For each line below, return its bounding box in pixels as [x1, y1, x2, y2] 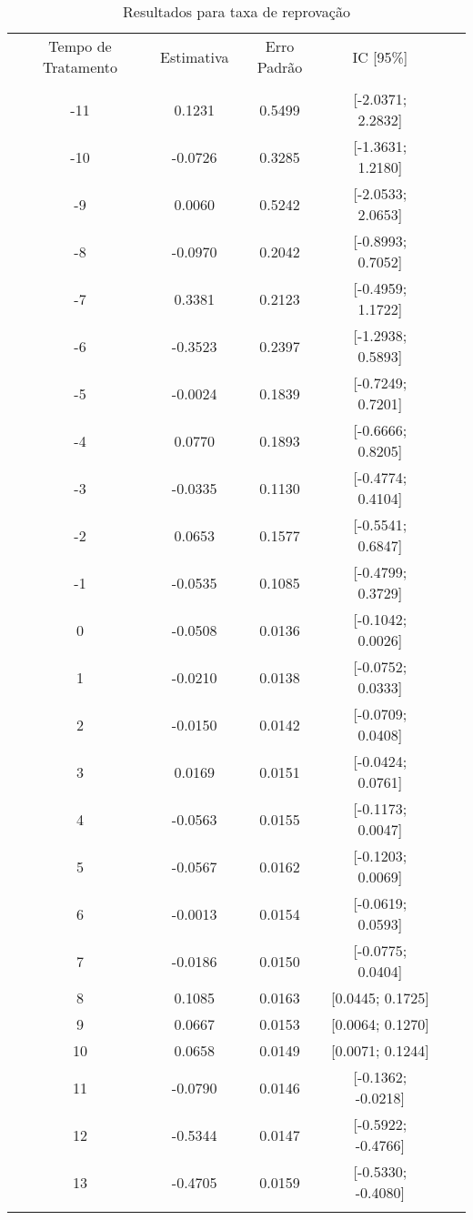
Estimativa [160, 45, 229, 67]
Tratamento [43, 56, 117, 77]
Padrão [257, 56, 303, 77]
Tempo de [48, 35, 112, 56]
